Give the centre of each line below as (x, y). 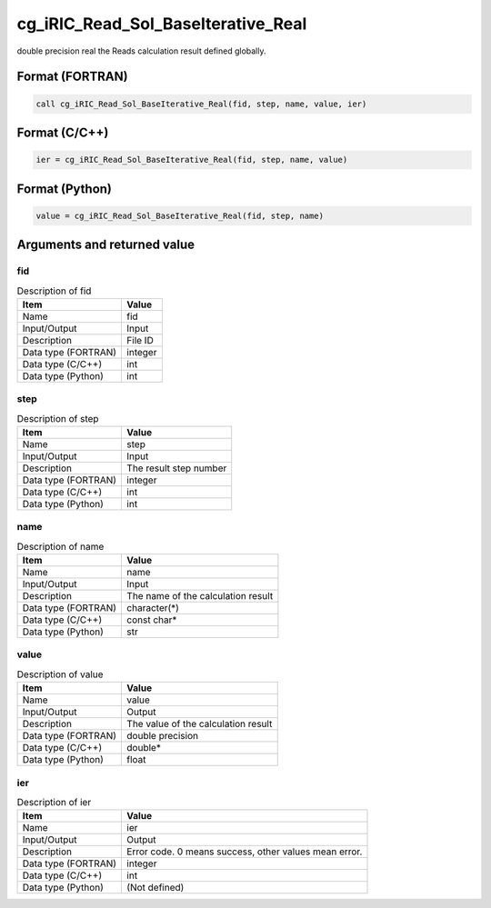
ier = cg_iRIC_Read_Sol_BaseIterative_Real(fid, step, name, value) (192, 160)
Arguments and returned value (106, 245)
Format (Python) (65, 189)
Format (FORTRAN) (72, 77)
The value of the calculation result (200, 724)
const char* (152, 620)
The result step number (177, 468)
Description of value (60, 674)
